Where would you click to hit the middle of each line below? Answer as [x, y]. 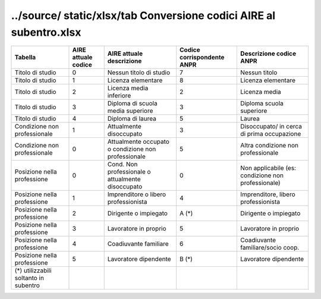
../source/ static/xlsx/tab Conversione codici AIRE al [143, 15]
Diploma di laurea [132, 119]
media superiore [130, 111]
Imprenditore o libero [137, 194]
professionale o [129, 172]
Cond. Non [122, 165]
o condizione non [132, 149]
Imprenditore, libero [268, 194]
